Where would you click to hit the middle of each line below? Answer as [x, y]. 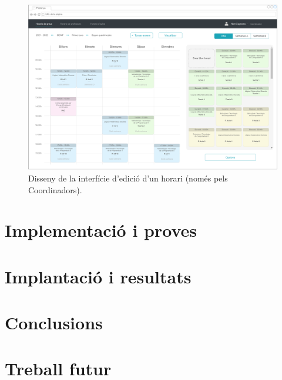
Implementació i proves [101, 230]
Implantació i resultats [98, 276]
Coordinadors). [55, 189]
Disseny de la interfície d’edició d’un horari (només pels [128, 178]
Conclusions [54, 323]
